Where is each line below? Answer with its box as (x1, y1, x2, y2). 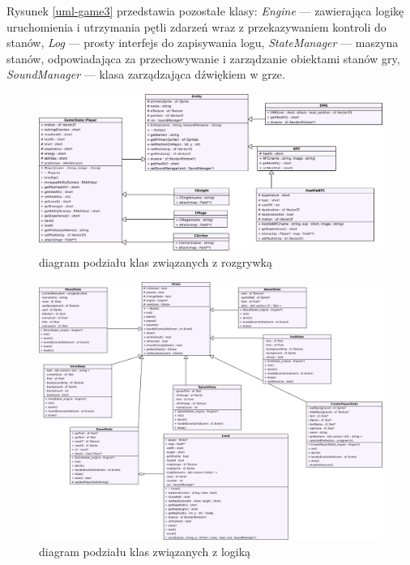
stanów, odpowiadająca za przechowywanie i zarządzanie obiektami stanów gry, (6, 49, 400, 66)
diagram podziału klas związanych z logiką (39, 542, 251, 559)
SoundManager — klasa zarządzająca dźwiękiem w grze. (6, 66, 285, 83)
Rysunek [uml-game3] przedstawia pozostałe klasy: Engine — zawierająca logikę (6, 2, 404, 19)
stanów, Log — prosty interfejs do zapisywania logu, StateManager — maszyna (6, 34, 399, 51)
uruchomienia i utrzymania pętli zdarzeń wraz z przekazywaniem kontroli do (6, 18, 387, 35)
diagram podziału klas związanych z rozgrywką (39, 253, 273, 270)
